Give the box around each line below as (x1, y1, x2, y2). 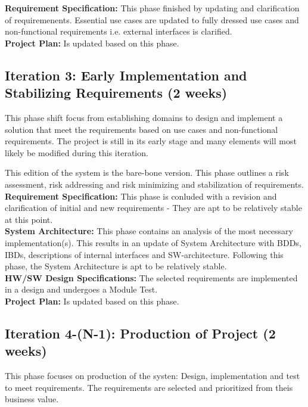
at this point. (5, 213, 53, 225)
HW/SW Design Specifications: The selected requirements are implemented (5, 271, 298, 284)
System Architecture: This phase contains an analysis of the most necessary (5, 225, 293, 237)
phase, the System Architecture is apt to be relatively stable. (5, 260, 227, 272)
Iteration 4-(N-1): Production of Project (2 (5, 324, 276, 342)
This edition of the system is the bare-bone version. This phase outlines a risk (5, 166, 289, 179)
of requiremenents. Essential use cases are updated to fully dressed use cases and (5, 13, 299, 26)
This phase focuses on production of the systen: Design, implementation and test (5, 369, 300, 382)
